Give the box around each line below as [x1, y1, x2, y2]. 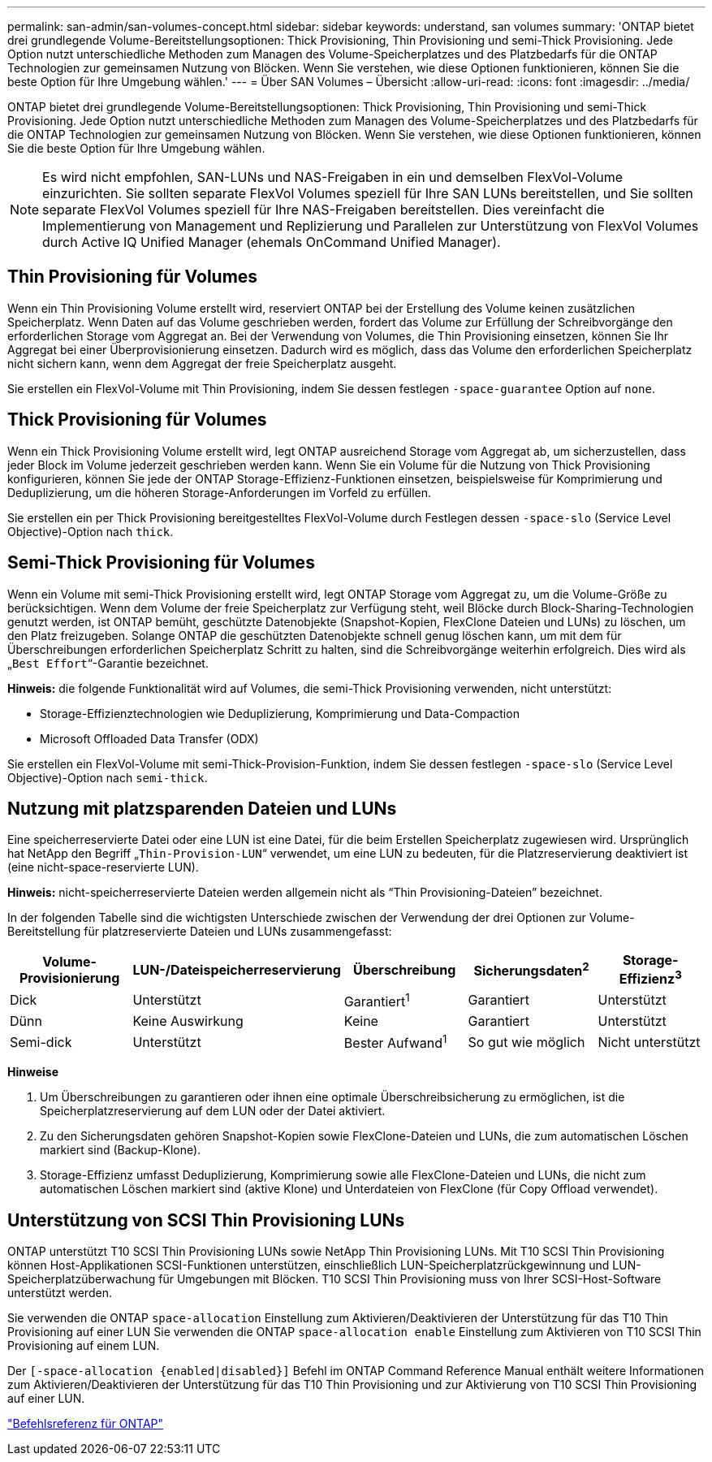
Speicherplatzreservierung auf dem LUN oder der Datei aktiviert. [40, 1104, 386, 1118]
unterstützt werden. [7, 1286, 112, 1300]
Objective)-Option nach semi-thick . [7, 770, 208, 785]
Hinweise [7, 1065, 58, 1079]
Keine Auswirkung [132, 1013, 244, 1030]
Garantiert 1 [343, 990, 410, 1010]
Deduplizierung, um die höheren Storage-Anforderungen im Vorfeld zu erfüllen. [7, 485, 432, 500]
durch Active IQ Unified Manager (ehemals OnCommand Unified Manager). [42, 234, 501, 250]
